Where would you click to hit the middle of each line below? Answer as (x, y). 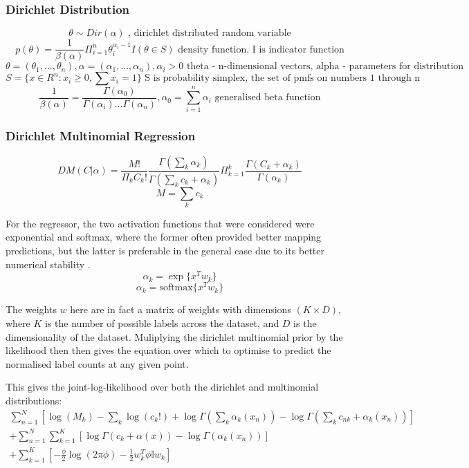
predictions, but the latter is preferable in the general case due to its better (165, 251)
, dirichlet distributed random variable (210, 34)
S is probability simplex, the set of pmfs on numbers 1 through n (283, 78)
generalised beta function (268, 98)
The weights (31, 309)
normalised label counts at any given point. (97, 363)
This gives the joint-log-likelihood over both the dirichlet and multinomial (162, 387)
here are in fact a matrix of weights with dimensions (181, 309)
